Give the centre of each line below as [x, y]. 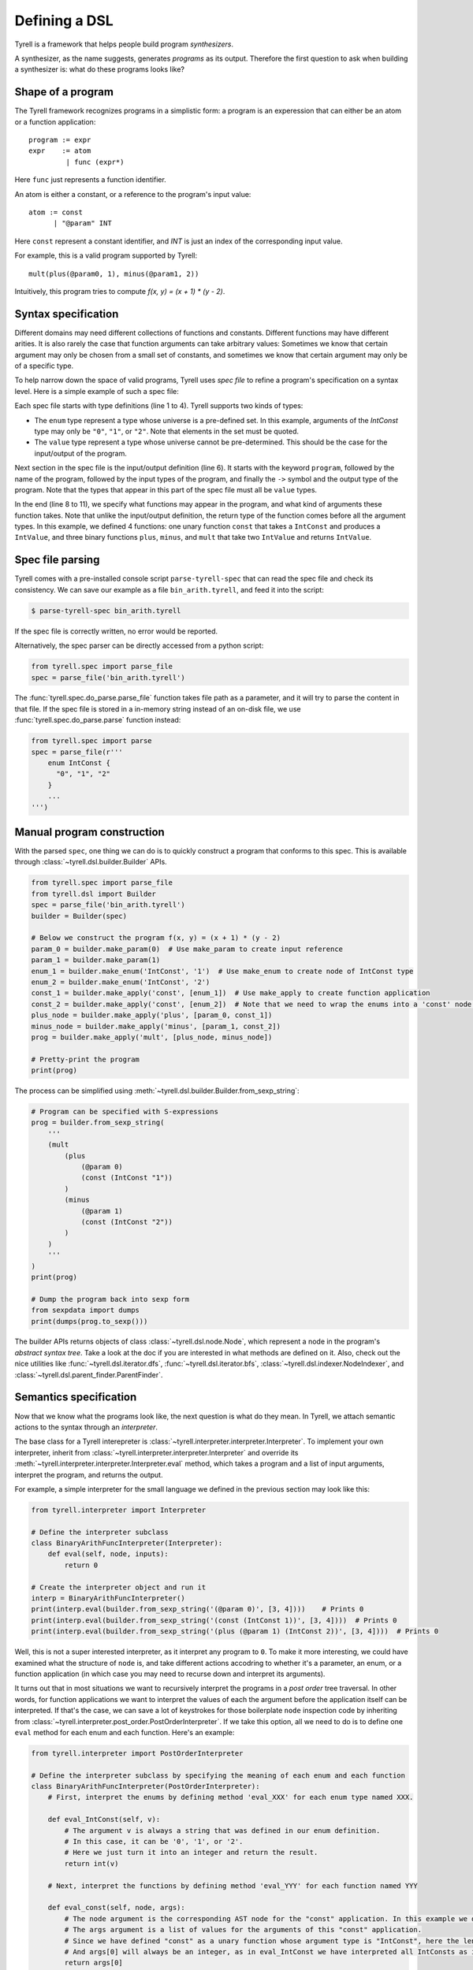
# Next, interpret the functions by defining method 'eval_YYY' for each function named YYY [233, 1886]
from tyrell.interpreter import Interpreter [119, 1510]
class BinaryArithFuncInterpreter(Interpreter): [127, 1543]
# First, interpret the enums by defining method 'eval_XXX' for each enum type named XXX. [231, 1797]
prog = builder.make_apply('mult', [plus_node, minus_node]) [152, 1037]
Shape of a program [64, 92]
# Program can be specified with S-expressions [125, 1112]
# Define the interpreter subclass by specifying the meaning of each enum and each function [218, 1775]
